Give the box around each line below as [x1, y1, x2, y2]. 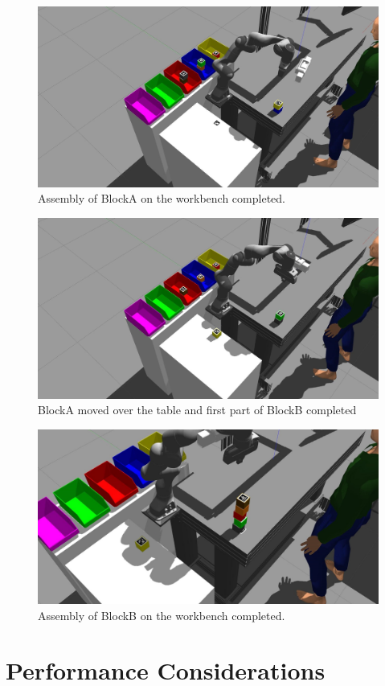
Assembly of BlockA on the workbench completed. [38, 190, 285, 207]
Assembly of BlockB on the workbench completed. [38, 606, 285, 623]
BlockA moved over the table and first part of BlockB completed [38, 401, 357, 418]
